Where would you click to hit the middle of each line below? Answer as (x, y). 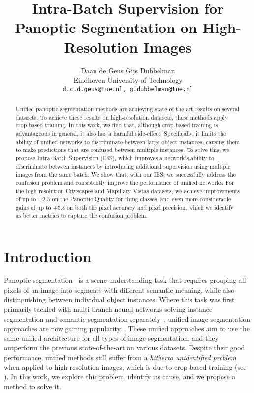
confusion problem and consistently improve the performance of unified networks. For (125, 183)
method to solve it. (32, 386)
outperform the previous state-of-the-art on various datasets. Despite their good (125, 348)
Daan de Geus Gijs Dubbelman (128, 70)
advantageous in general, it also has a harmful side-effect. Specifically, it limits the (121, 134)
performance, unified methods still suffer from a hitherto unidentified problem (120, 357)
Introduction (48, 257)
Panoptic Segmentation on (106, 27)
